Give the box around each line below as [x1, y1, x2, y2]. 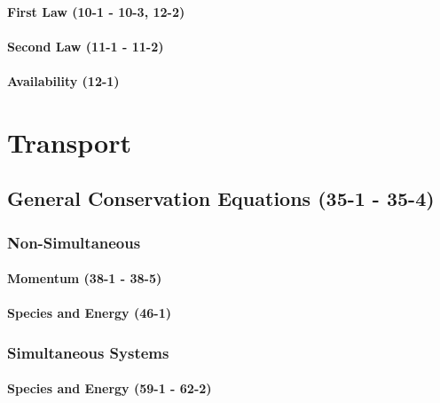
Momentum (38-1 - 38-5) [7, 269, 162, 288]
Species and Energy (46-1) [7, 304, 171, 322]
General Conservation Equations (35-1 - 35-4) [7, 185, 435, 212]
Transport [7, 123, 131, 160]
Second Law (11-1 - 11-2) [7, 36, 164, 55]
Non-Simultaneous [7, 231, 141, 253]
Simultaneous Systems [7, 341, 169, 363]
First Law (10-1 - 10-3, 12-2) [7, 2, 185, 20]
